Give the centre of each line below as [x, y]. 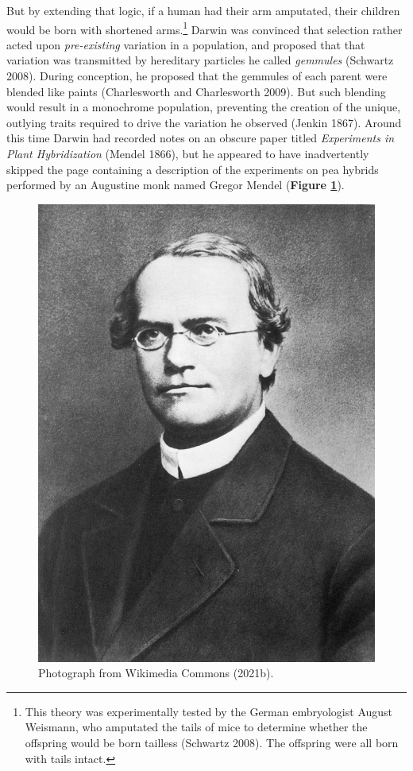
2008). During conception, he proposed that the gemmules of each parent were [197, 76]
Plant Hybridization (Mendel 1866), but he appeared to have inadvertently [188, 153]
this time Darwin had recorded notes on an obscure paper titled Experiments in [201, 138]
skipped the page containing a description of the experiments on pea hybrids [193, 169]
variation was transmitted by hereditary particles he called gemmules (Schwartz [200, 60]
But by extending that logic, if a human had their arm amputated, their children [203, 10]
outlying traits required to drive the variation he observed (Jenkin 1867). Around [204, 122]
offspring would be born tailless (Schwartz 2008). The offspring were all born [212, 742]
